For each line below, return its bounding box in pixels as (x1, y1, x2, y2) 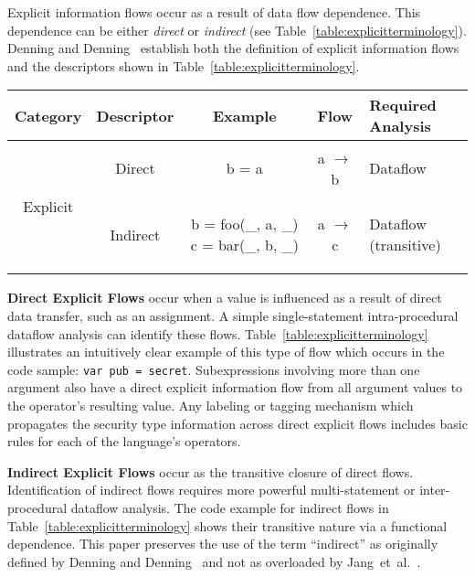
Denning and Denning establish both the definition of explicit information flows (7, 38, 459, 58)
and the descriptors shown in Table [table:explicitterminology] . (7, 56, 360, 75)
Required (369, 94, 437, 116)
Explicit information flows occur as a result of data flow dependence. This (7, 3, 421, 21)
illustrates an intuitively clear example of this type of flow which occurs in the (7, 342, 445, 361)
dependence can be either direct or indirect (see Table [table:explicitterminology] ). (7, 20, 467, 39)
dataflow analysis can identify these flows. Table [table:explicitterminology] (7, 324, 428, 343)
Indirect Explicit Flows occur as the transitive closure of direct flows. (7, 462, 414, 481)
